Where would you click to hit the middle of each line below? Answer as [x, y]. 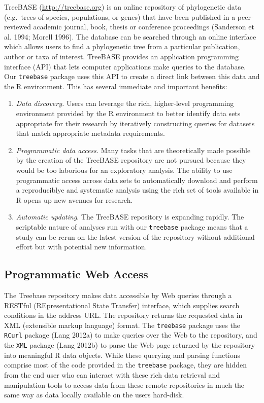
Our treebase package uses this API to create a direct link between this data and [132, 76]
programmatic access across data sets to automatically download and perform [137, 180]
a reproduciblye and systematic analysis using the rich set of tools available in [137, 190]
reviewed [18, 27]
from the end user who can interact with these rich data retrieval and [112, 374]
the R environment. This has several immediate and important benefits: [116, 86]
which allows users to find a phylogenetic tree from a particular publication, [122, 46]
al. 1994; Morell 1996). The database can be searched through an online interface [130, 36]
